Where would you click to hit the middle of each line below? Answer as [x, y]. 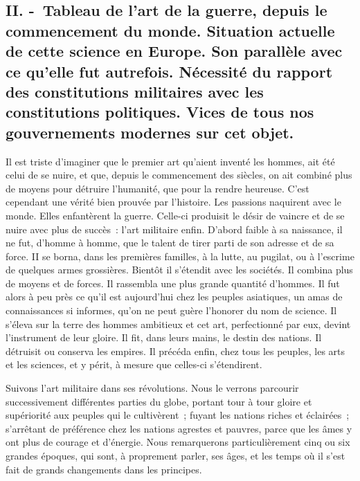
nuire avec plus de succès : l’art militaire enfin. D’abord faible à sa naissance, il [174, 229]
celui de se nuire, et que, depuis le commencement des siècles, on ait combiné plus [179, 175]
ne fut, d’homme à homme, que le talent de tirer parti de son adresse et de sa [170, 243]
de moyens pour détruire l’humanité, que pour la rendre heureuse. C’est [157, 188]
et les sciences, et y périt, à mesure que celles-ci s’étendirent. [134, 364]
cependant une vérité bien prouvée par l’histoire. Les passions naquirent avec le [173, 202]
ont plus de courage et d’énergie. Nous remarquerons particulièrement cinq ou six [178, 442]
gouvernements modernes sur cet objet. [150, 132]
